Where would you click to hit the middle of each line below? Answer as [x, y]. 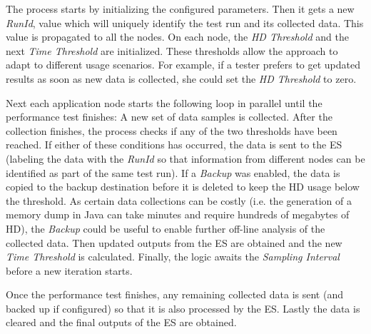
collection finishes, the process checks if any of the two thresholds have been [172, 130]
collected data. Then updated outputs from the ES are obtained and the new [174, 242]
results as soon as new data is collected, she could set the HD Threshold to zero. [181, 78]
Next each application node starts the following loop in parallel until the [164, 102]
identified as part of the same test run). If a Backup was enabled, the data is [173, 172]
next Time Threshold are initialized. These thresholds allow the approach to [172, 50]
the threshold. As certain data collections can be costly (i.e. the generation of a [179, 200]
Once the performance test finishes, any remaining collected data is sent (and [174, 294]
